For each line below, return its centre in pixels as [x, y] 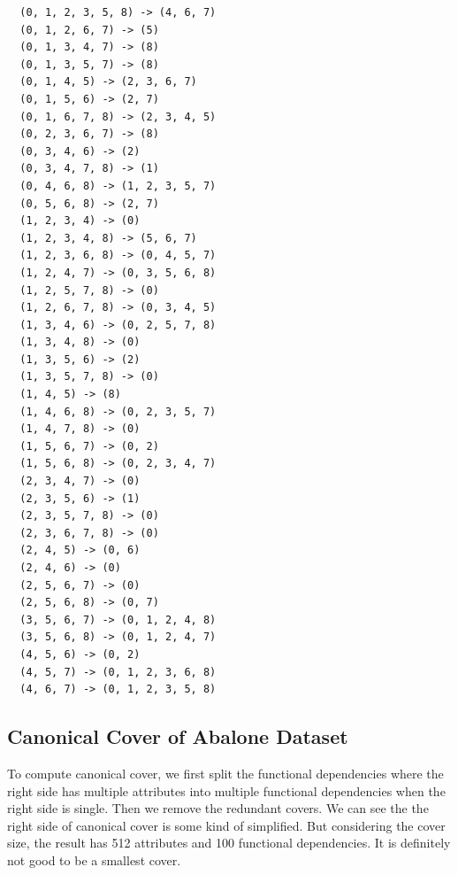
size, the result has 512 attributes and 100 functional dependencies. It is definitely [229, 843]
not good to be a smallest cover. [94, 860]
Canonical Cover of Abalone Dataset [178, 736]
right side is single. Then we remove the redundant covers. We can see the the [218, 808]
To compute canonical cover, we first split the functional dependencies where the [225, 773]
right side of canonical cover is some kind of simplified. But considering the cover [226, 825]
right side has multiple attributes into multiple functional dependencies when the [226, 790]
